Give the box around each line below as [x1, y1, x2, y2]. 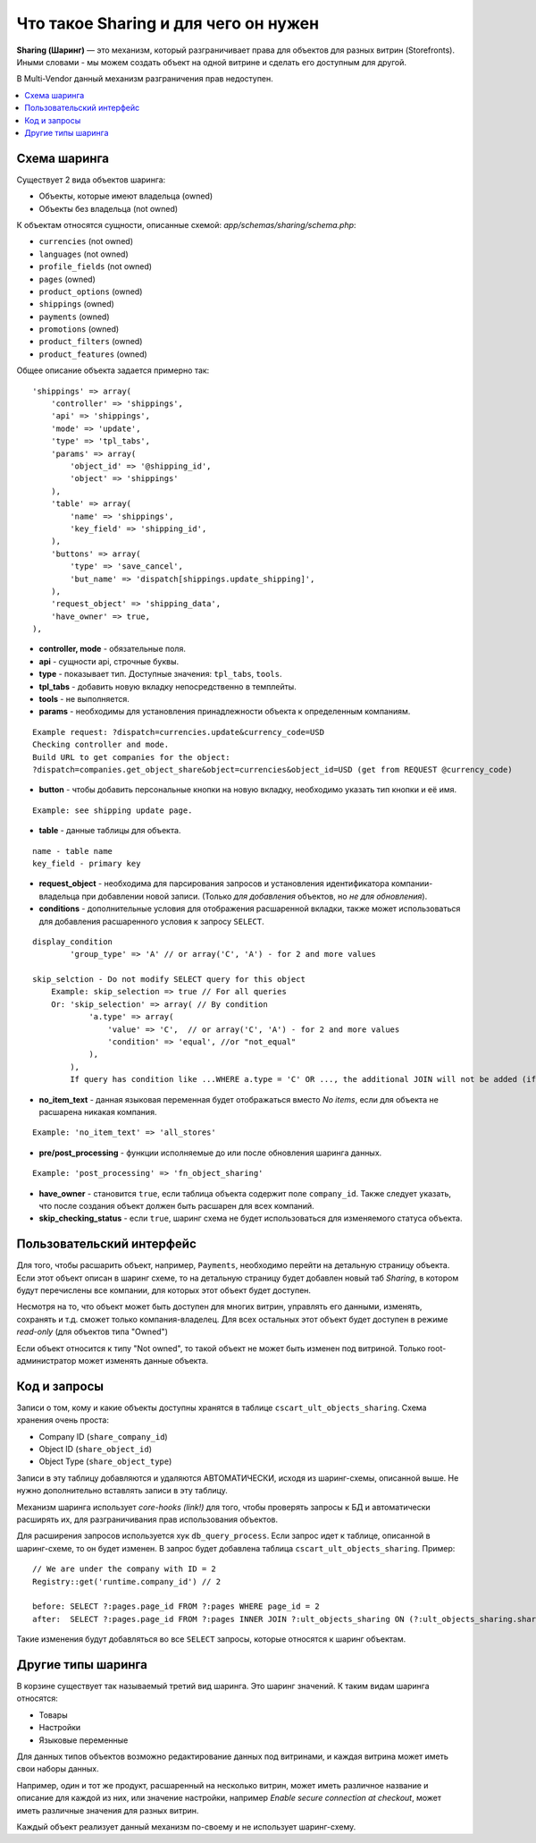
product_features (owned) [38, 349, 147, 359]
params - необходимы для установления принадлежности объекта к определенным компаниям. [38, 706, 411, 717]
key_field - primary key [32, 858, 141, 868]
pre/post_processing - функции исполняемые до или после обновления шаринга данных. [38, 1147, 382, 1158]
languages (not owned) [38, 249, 129, 259]
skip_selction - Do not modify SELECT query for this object [32, 975, 306, 985]
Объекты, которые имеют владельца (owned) [38, 190, 214, 201]
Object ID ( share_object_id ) [38, 1444, 152, 1455]
